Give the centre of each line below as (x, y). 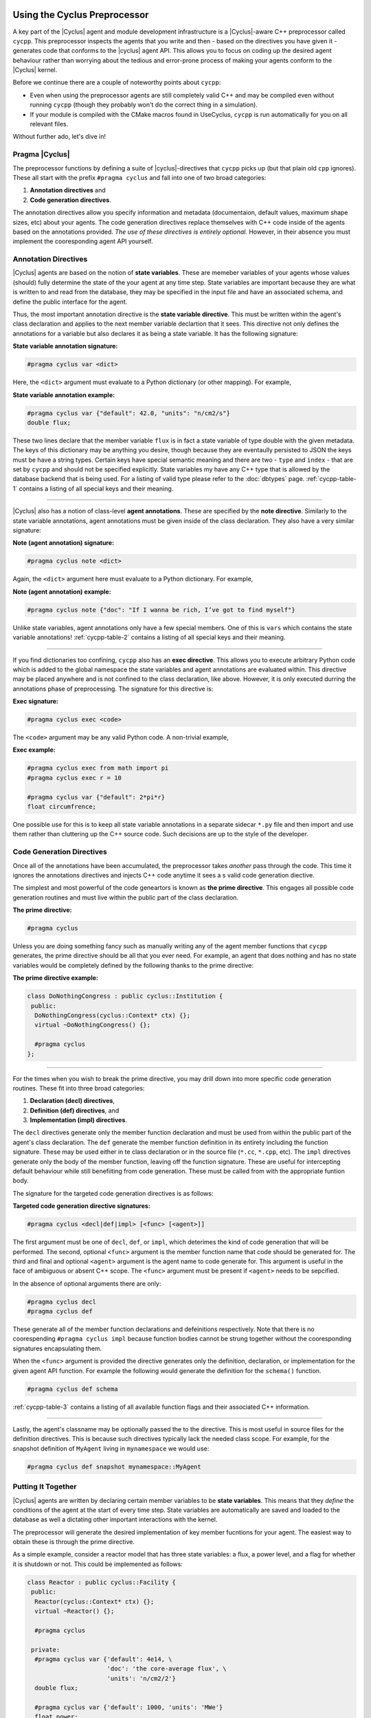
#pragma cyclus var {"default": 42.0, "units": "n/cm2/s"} (128, 413)
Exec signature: (35, 702)
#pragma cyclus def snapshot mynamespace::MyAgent (114, 1466)
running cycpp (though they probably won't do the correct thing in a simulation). (144, 105)
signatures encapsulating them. (57, 1348)
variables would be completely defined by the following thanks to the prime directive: (133, 965)
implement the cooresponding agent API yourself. (83, 241)
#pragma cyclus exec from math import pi (98, 768)
